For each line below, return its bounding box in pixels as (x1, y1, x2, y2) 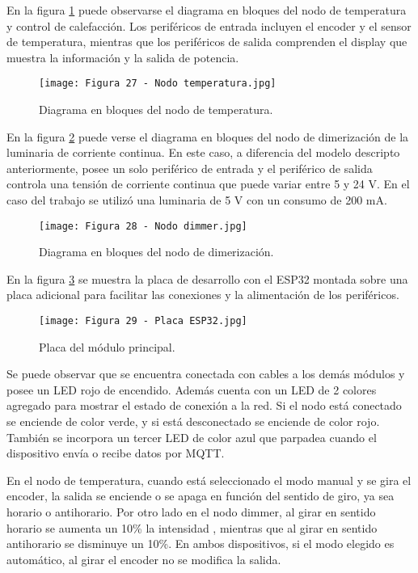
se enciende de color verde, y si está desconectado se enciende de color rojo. (6, 413, 380, 430)
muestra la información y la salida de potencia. (6, 48, 239, 65)
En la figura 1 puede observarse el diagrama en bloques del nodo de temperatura (6, 2, 407, 18)
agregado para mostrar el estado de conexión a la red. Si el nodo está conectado (6, 397, 402, 414)
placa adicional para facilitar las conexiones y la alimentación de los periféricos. (6, 286, 399, 303)
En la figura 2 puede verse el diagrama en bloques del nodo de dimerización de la (6, 128, 409, 145)
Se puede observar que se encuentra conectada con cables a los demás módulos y (6, 365, 405, 382)
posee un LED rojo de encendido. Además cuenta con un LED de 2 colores (6, 381, 377, 398)
